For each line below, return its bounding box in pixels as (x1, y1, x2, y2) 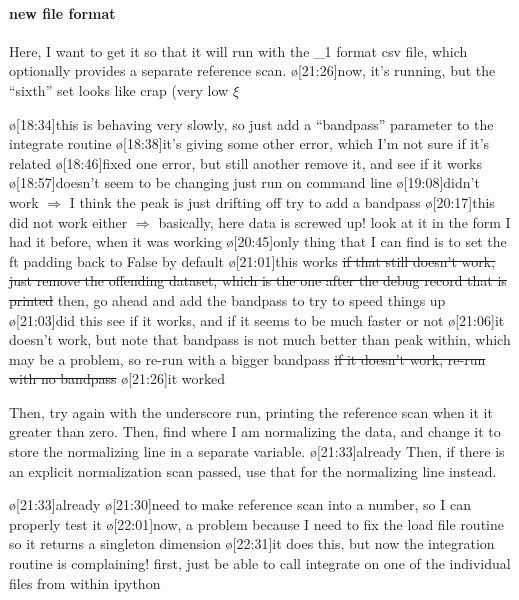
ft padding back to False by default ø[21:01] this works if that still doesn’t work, (9, 250, 496, 271)
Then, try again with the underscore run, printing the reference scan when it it (9, 401, 493, 422)
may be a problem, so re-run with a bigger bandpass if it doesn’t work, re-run (9, 348, 486, 369)
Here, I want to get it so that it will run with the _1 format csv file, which (9, 40, 468, 61)
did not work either (9, 211, 128, 232)
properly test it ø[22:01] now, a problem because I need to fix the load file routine (9, 513, 504, 534)
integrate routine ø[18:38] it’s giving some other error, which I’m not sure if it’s (9, 133, 490, 154)
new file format (9, 2, 116, 23)
